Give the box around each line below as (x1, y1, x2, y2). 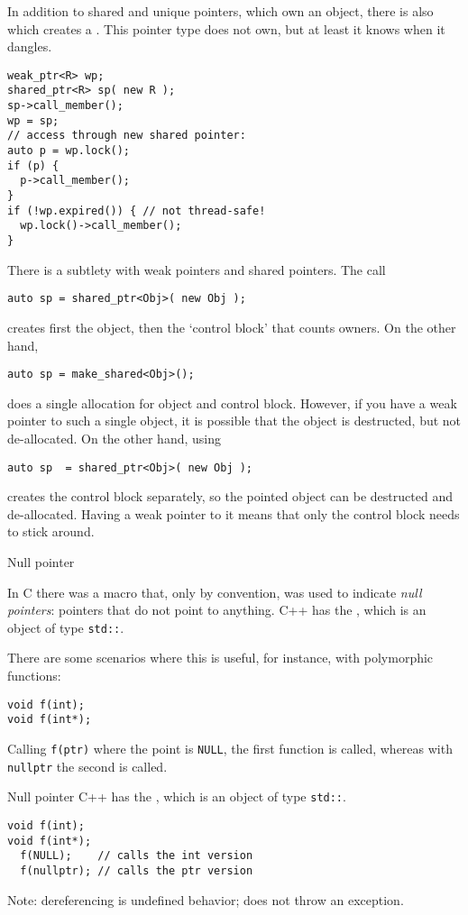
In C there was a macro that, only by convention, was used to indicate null (7, 582, 422, 601)
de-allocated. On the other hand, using (7, 428, 221, 447)
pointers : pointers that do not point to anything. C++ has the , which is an (7, 600, 427, 619)
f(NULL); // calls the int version (20, 849, 253, 863)
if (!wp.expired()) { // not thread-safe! (7, 204, 266, 217)
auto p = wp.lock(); (7, 144, 131, 158)
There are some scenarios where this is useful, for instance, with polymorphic (7, 648, 434, 667)
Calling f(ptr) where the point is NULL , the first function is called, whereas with (7, 738, 453, 757)
